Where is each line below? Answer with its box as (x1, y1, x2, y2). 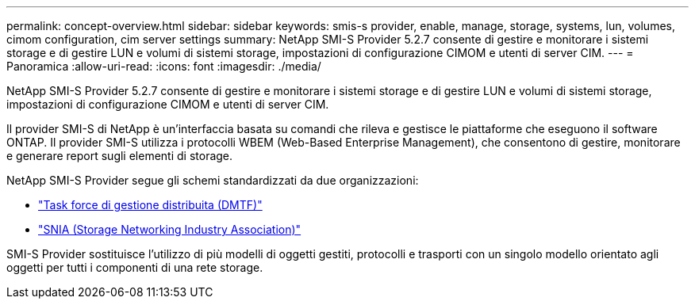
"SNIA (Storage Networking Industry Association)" (38, 223, 301, 236)
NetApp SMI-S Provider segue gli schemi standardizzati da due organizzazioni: (6, 173, 419, 187)
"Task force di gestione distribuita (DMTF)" (38, 198, 263, 212)
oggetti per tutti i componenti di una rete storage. (6, 261, 263, 274)
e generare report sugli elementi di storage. (6, 149, 233, 162)
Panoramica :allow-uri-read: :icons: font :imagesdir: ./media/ (6, 59, 321, 73)
